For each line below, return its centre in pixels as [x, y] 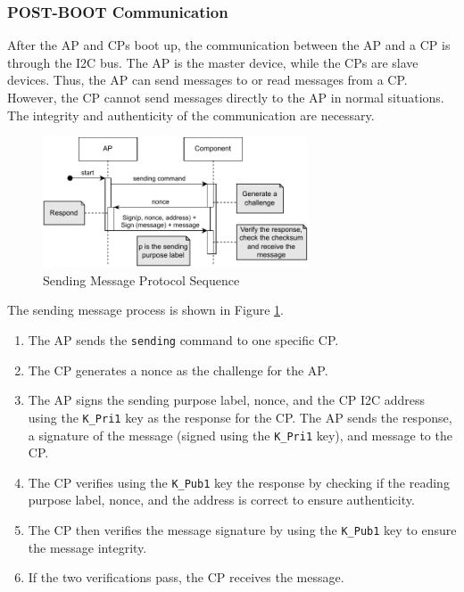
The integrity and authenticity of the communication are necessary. [191, 115]
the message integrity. [87, 547]
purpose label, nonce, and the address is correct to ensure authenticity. [221, 500]
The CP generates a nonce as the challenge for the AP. [178, 370]
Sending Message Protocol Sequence [141, 280]
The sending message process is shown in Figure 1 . [145, 310]
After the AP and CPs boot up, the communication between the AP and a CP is [229, 45]
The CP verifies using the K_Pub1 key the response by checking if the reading [239, 482]
